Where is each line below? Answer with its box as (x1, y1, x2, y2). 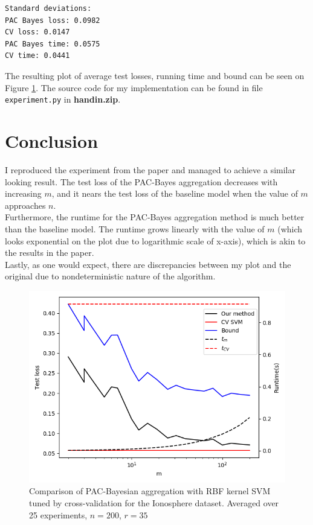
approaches (5, 199, 46, 211)
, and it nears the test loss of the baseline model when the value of (51, 187, 298, 200)
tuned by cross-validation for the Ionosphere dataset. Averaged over (29, 497, 279, 509)
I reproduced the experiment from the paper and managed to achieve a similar (5, 163, 295, 176)
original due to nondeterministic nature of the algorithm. (5, 270, 216, 282)
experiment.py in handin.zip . (5, 93, 121, 106)
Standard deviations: (5, 4, 92, 13)
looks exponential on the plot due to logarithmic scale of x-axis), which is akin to (5, 234, 306, 247)
